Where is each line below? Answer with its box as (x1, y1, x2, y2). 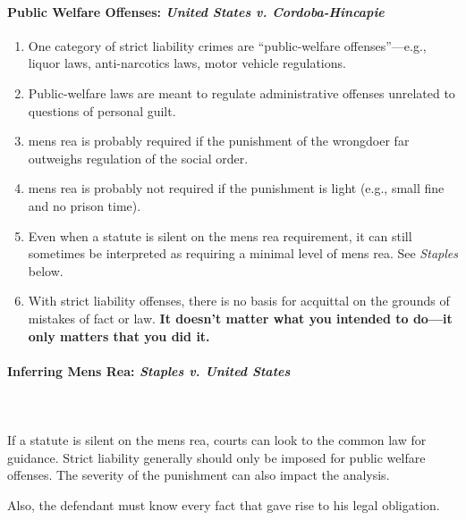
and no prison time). (28, 196, 141, 214)
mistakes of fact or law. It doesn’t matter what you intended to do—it (28, 308, 453, 327)
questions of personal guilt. (28, 101, 176, 120)
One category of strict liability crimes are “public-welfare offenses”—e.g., (28, 36, 427, 55)
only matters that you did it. (28, 326, 210, 345)
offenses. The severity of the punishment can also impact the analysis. (7, 465, 390, 484)
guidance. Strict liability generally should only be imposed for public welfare (7, 448, 426, 466)
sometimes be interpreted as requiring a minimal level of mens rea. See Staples (28, 244, 458, 263)
